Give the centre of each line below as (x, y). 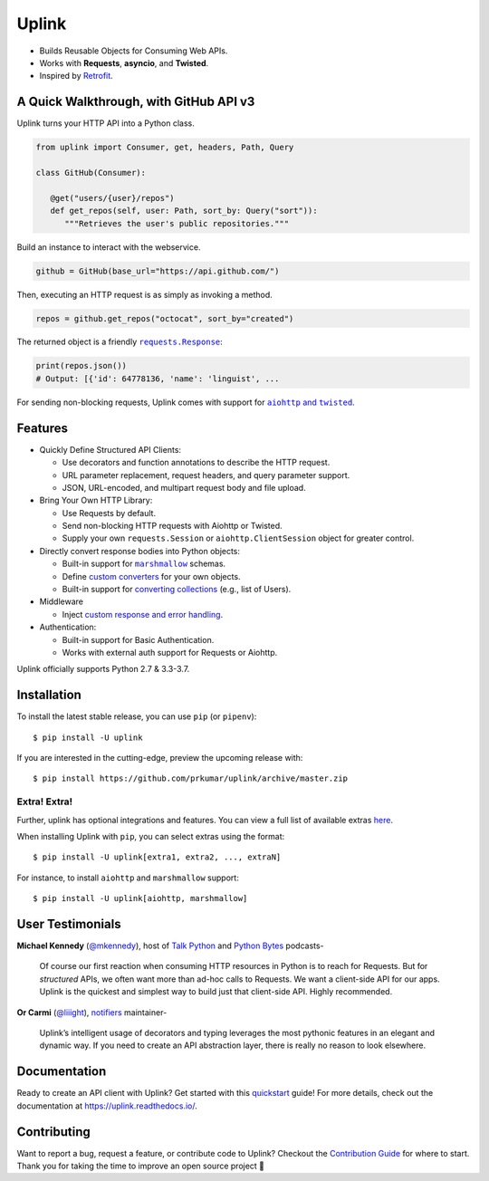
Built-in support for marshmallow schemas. (144, 564)
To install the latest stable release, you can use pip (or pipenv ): (137, 716)
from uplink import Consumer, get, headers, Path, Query (165, 148)
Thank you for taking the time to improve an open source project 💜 (141, 1166)
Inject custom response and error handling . (143, 614)
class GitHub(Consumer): (91, 173)
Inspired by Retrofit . (76, 76)
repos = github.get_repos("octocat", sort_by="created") (165, 318)
